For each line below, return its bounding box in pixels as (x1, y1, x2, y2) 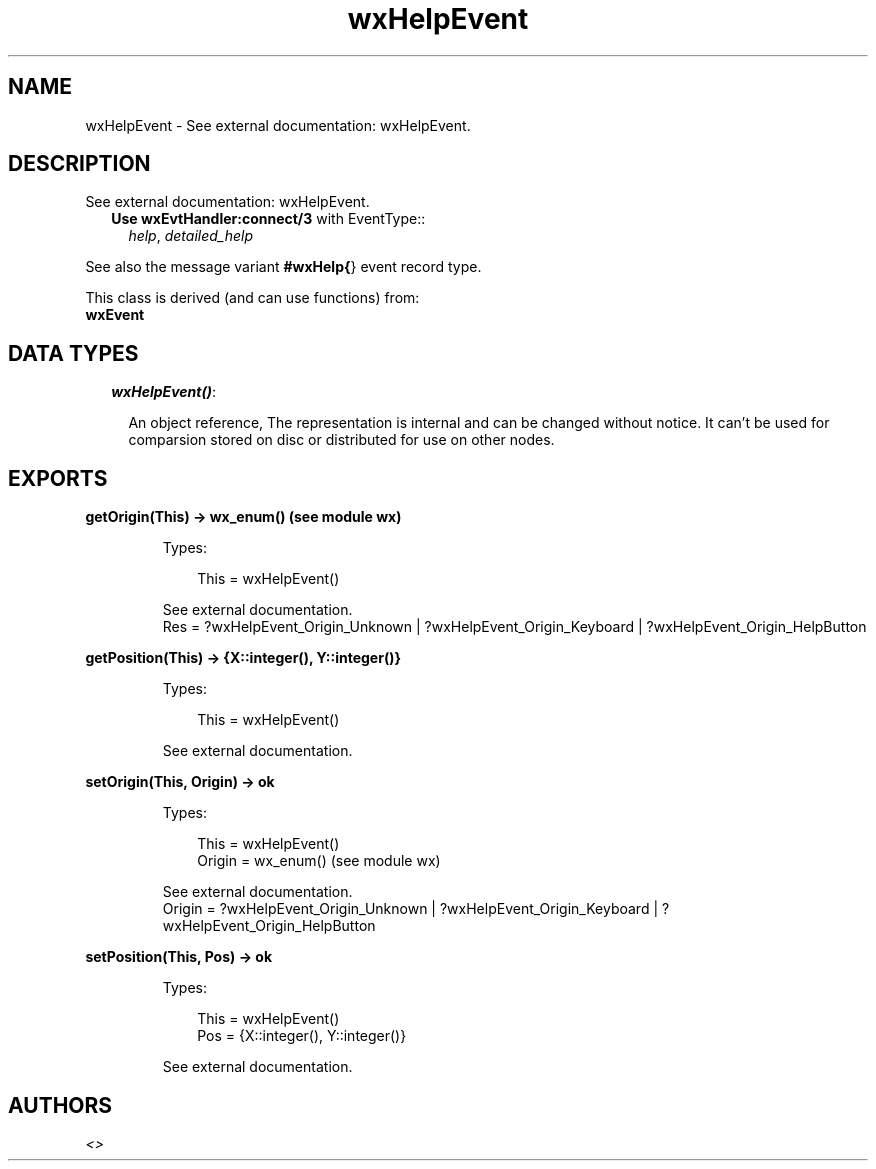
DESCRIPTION (8, 151, 151, 177)
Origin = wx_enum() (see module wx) (197, 852, 441, 870)
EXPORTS (8, 465, 108, 491)
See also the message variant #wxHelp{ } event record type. (85, 258, 482, 276)
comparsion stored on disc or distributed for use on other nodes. (128, 431, 555, 449)
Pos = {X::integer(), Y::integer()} (197, 1027, 407, 1045)
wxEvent (85, 306, 145, 324)
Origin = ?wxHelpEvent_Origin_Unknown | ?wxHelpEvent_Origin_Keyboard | (162, 900, 659, 918)
